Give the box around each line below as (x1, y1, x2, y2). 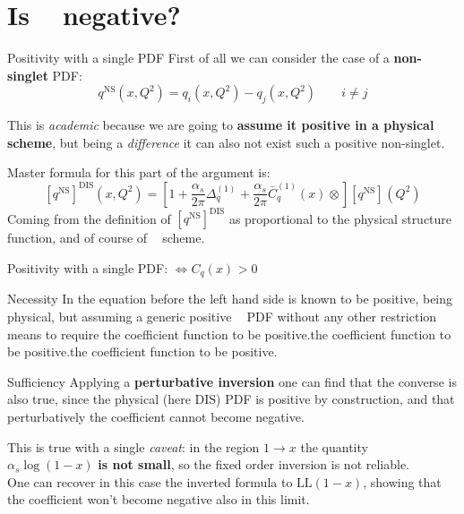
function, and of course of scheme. (7, 228, 205, 247)
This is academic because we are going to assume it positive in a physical (7, 116, 434, 134)
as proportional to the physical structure (228, 209, 452, 227)
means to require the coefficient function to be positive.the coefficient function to (7, 324, 451, 343)
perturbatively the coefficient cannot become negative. (7, 407, 305, 425)
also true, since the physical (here (7, 390, 191, 408)
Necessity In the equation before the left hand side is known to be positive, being (7, 289, 453, 308)
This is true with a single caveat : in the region (7, 437, 260, 456)
